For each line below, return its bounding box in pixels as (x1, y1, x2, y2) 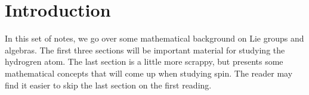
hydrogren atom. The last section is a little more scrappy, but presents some (5, 55, 283, 68)
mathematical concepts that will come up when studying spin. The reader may (5, 66, 293, 79)
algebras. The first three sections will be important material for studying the (5, 43, 285, 56)
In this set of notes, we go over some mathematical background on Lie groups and (5, 32, 304, 45)
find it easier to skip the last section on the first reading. (5, 78, 212, 91)
